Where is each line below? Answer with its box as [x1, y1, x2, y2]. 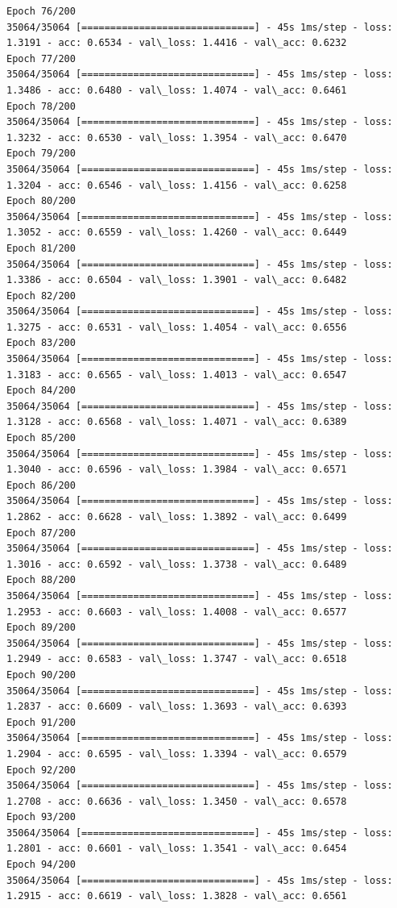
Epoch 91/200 [6, 716, 76, 728]
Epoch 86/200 [6, 479, 76, 491]
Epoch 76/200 [6, 6, 76, 17]
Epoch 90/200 [6, 669, 76, 681]
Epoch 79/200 [6, 148, 76, 160]
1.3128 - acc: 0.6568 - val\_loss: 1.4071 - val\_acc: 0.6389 [6, 416, 347, 428]
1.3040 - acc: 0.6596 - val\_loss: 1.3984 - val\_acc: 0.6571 [6, 464, 347, 476]
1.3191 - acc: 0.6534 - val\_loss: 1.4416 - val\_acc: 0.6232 [6, 37, 347, 49]
